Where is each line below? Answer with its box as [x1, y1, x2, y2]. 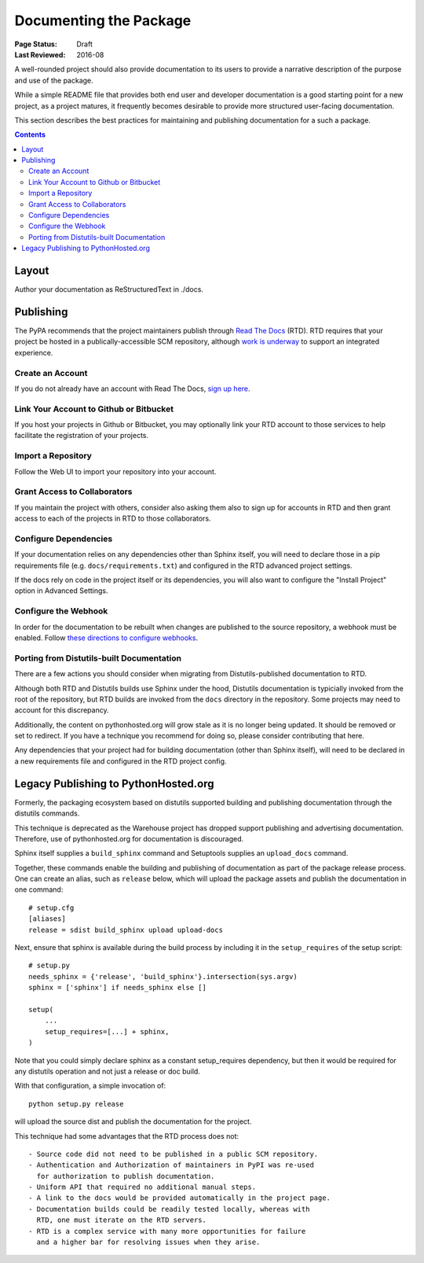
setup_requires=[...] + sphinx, [44, 1027, 170, 1036]
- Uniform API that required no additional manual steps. [28, 1183, 257, 1191]
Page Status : [14, 39, 58, 49]
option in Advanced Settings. [14, 586, 109, 595]
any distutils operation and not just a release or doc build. [14, 1066, 200, 1076]
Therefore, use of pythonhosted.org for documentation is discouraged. [14, 834, 244, 843]
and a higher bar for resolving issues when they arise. [36, 1238, 261, 1246]
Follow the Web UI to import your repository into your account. [14, 466, 217, 476]
